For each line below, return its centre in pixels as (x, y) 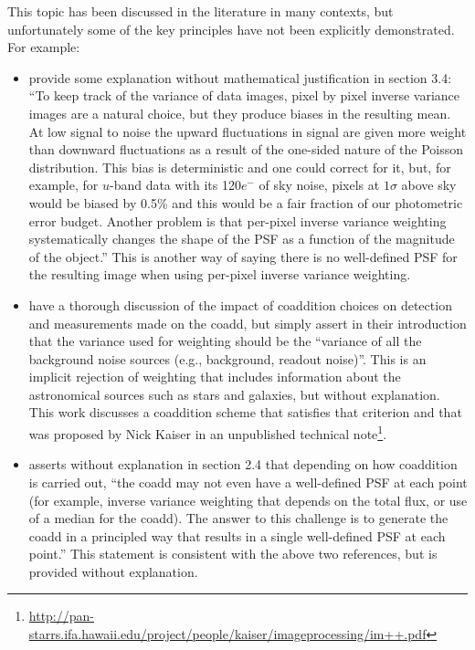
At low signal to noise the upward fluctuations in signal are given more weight (248, 131)
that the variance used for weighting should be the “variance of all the (225, 341)
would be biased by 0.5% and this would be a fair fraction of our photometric (246, 202)
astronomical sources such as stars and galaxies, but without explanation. (234, 394)
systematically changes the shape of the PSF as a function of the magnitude (242, 239)
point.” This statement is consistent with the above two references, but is (233, 554)
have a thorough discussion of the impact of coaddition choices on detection (240, 304)
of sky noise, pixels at (319, 185)
